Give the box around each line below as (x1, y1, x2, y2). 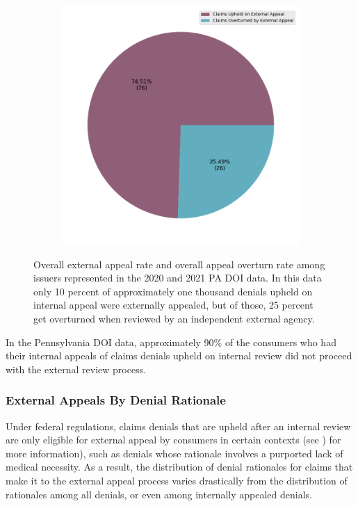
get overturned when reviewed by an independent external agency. (33, 311, 315, 325)
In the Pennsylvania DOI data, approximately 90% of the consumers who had (6, 334, 336, 349)
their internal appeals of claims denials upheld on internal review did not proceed (6, 348, 352, 363)
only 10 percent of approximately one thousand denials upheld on (33, 284, 313, 298)
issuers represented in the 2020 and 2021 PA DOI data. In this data (33, 270, 322, 285)
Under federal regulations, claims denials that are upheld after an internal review (6, 418, 351, 433)
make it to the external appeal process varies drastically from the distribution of (6, 473, 348, 487)
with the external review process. (6, 361, 147, 376)
